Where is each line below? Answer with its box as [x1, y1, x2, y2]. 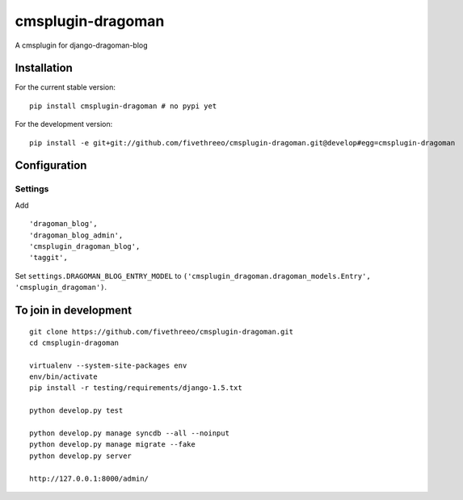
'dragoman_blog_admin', [29, 230, 124, 240]
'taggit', [29, 253, 68, 263]
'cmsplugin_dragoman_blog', [29, 242, 141, 250]
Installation [15, 61, 73, 75]
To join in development [15, 303, 133, 317]
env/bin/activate [29, 372, 98, 381]
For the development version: [15, 120, 113, 129]
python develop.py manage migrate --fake [29, 440, 196, 449]
